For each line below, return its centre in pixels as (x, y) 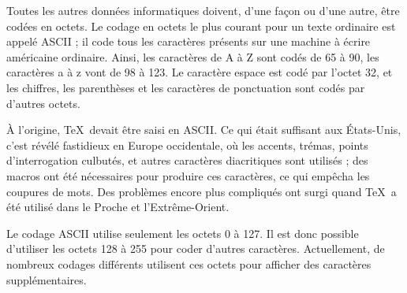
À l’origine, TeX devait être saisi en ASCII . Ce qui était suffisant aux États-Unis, (204, 130)
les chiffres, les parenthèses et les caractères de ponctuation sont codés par (186, 87)
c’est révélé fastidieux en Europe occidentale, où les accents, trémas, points (187, 145)
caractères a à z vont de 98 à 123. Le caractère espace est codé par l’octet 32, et (200, 72)
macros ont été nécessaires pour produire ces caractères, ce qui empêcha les (188, 175)
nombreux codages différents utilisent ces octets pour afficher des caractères (189, 263)
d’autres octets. (43, 103)
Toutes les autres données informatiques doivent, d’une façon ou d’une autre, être (203, 10)
